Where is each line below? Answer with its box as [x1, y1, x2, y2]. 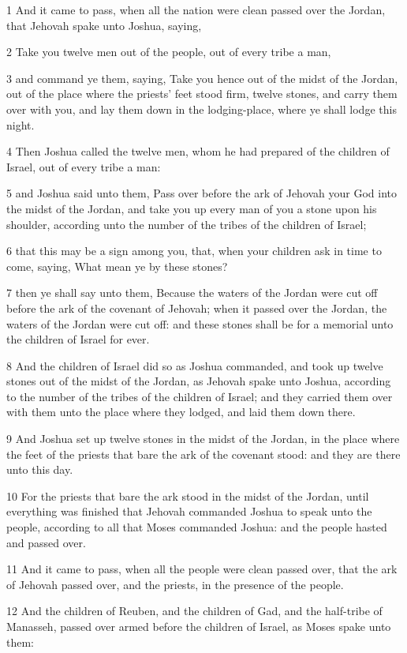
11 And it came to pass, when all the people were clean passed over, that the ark [6, 561, 398, 577]
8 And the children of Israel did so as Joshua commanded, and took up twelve [6, 357, 383, 373]
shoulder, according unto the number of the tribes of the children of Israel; [6, 216, 367, 232]
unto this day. [6, 461, 73, 478]
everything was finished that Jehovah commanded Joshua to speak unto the [6, 503, 372, 520]
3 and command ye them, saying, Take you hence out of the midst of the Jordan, [6, 69, 398, 86]
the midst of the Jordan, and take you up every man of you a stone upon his [6, 200, 377, 216]
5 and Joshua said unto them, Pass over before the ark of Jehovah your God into [6, 185, 398, 201]
